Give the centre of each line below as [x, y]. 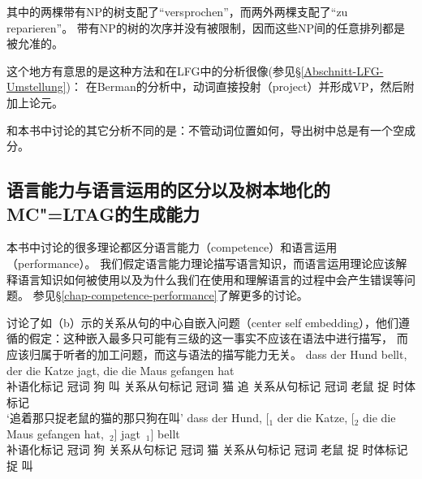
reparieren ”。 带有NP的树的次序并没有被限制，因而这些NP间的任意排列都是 [206, 27]
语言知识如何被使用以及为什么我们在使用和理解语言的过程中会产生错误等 [211, 279]
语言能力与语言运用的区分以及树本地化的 [168, 190]
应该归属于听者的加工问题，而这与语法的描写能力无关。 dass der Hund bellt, [207, 354]
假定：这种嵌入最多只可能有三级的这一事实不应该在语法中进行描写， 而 [218, 338]
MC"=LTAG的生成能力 [103, 213]
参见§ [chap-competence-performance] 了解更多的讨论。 [170, 295]
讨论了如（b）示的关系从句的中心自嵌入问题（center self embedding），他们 [203, 322]
